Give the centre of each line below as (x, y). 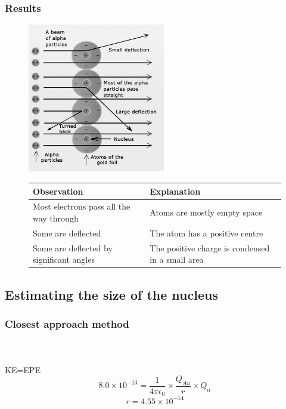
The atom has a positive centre (206, 233)
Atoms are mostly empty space (206, 212)
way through (56, 218)
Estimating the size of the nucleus (111, 294)
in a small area (177, 259)
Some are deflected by (73, 247)
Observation (58, 191)
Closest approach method (67, 324)
